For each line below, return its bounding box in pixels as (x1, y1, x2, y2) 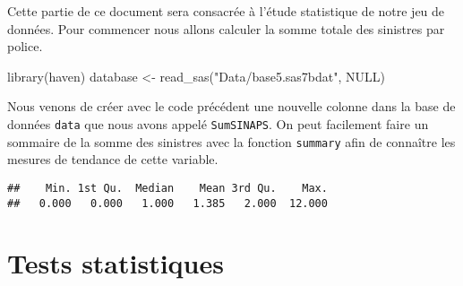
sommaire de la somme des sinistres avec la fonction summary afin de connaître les (7, 132, 456, 151)
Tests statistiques (7, 245, 224, 282)
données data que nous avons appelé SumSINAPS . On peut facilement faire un (7, 114, 429, 133)
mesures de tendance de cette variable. (7, 150, 219, 169)
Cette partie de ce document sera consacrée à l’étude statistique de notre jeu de (7, 2, 445, 20)
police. (7, 37, 43, 56)
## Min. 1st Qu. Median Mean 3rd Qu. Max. (7, 181, 328, 195)
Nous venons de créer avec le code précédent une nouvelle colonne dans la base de (7, 97, 456, 116)
